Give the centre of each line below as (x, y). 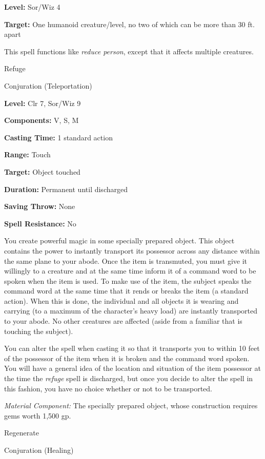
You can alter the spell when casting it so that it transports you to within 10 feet (132, 348)
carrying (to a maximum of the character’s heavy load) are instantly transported (131, 311)
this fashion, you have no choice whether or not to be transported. (108, 388)
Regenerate (22, 433)
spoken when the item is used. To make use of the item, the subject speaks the (128, 280)
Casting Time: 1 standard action (58, 137)
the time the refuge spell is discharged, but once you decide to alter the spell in (129, 378)
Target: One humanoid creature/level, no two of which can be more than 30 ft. (129, 24)
